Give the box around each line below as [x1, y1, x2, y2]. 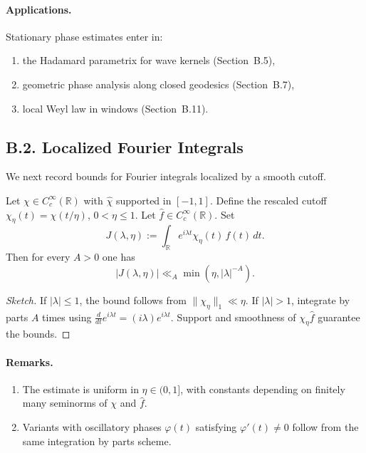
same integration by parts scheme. [22, 433, 172, 448]
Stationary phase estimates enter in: [6, 28, 163, 43]
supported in [115, 192, 172, 207]
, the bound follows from [79, 292, 187, 307]
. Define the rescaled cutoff [209, 192, 327, 207]
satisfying [195, 419, 237, 434]
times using [42, 309, 92, 324]
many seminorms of [22, 395, 108, 410]
